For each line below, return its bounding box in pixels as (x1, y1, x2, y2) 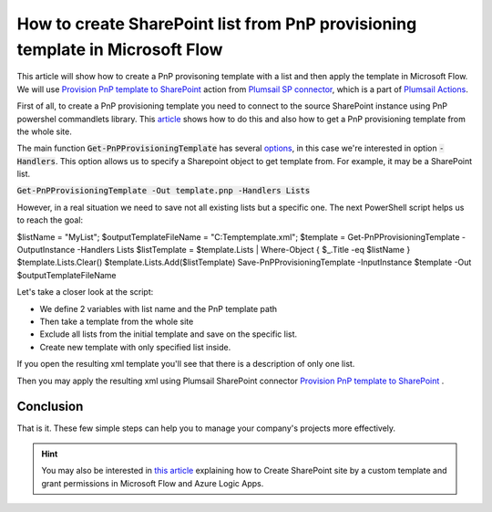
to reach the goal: (16, 214, 84, 225)
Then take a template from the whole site (39, 316, 194, 327)
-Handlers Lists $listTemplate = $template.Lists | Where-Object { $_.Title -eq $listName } (77, 245, 411, 256)
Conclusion (16, 399, 84, 414)
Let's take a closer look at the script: (16, 287, 154, 298)
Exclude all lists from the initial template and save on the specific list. (39, 329, 298, 340)
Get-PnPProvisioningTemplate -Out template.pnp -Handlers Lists (16, 185, 311, 196)
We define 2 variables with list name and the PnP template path (39, 303, 278, 314)
